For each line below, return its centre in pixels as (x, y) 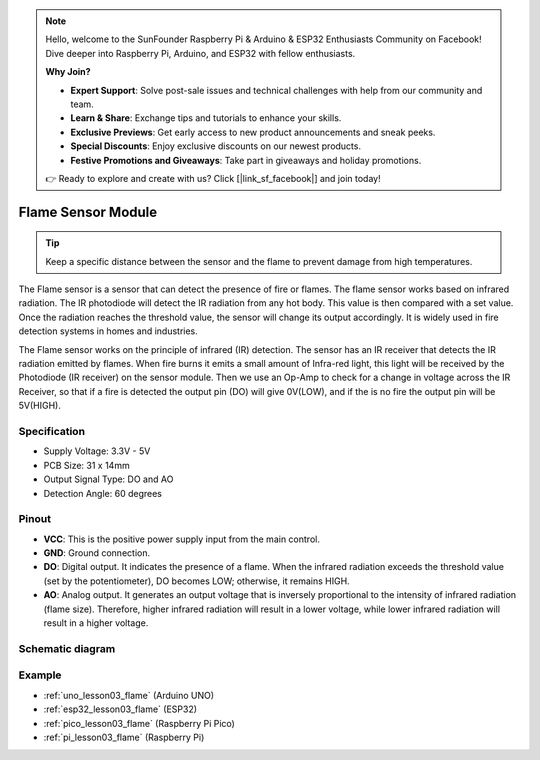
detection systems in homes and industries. (108, 331)
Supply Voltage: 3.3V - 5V (97, 451)
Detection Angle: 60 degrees (103, 493)
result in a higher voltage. (96, 623)
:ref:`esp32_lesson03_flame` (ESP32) (120, 709)
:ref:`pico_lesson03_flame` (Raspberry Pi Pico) (139, 723)
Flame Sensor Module (88, 211)
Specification (51, 431)
